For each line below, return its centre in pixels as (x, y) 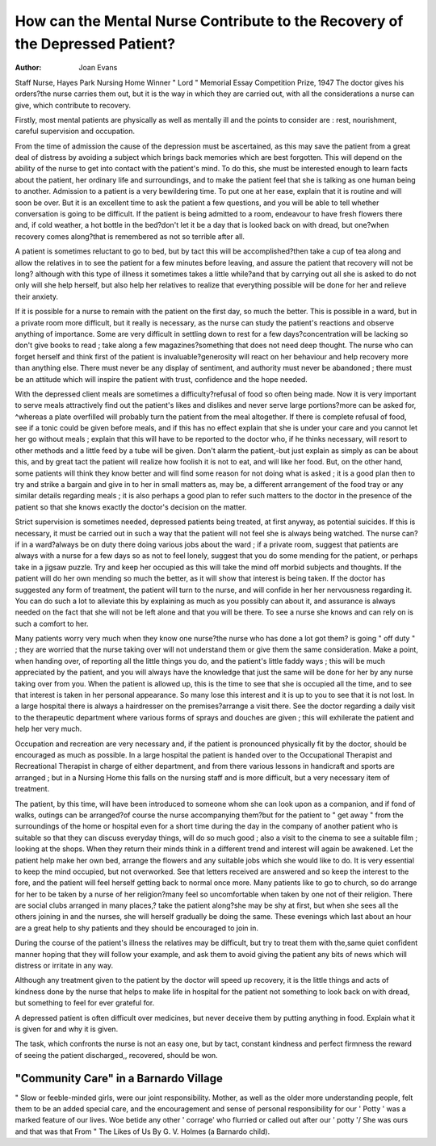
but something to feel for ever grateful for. (85, 1003)
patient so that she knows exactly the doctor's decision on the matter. (131, 507)
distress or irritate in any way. (64, 966)
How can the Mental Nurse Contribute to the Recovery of (209, 21)
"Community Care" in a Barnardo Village (119, 1078)
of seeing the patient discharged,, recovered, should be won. (116, 1055)
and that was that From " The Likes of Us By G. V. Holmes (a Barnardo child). (143, 1131)
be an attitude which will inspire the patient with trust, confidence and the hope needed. (161, 379)
